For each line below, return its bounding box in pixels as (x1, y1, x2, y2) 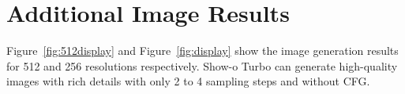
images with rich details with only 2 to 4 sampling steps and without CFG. (6, 73, 370, 89)
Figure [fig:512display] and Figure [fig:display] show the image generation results (6, 42, 399, 59)
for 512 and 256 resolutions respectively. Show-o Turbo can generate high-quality (6, 57, 398, 74)
